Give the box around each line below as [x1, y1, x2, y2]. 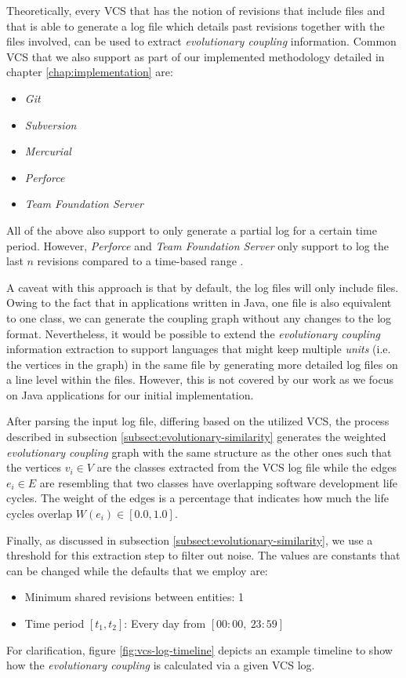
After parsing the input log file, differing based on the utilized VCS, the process [6, 413, 390, 429]
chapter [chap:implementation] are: [6, 64, 173, 80]
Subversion [24, 116, 77, 133]
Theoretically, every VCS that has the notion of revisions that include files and [6, 2, 386, 18]
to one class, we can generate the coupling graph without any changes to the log [6, 309, 392, 326]
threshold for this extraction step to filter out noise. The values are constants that [6, 547, 401, 563]
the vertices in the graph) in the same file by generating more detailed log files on [6, 355, 398, 372]
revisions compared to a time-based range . [37, 253, 244, 269]
